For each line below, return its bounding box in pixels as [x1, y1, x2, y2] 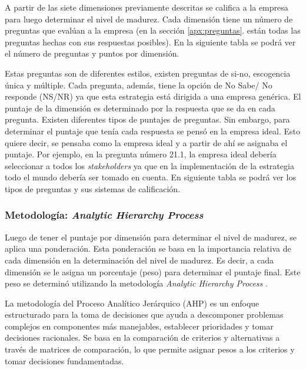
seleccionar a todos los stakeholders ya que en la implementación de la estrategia [5, 159, 294, 172]
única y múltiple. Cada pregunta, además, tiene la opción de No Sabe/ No [5, 78, 272, 91]
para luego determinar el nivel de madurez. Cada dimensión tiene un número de [5, 12, 293, 25]
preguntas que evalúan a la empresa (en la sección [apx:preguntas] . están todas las [5, 24, 301, 37]
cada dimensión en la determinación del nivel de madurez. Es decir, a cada [5, 253, 274, 266]
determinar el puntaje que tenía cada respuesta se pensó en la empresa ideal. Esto [5, 124, 301, 137]
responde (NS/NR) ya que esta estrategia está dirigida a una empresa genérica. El [5, 90, 301, 103]
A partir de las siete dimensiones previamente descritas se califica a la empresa [5, 1, 288, 13]
